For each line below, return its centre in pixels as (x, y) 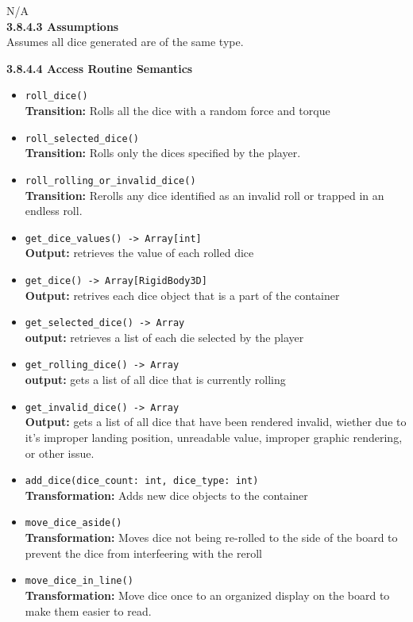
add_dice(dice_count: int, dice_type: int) (142, 481)
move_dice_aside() (73, 523)
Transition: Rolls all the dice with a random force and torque (178, 111)
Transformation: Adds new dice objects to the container (166, 495)
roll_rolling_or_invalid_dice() (110, 180)
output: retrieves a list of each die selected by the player (164, 337)
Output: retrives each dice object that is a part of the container (182, 295)
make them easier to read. (88, 610)
